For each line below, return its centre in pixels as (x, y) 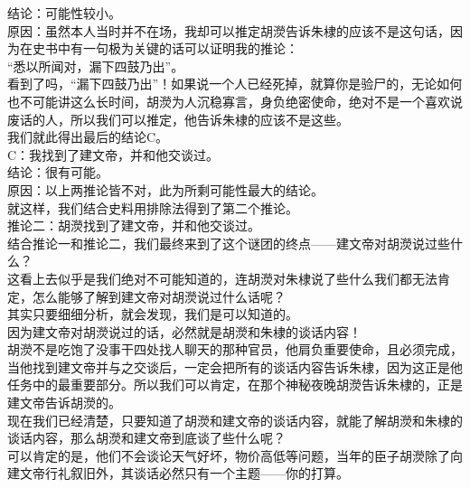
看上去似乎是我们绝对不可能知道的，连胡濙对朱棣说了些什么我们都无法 (228, 278)
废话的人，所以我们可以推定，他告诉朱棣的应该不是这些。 (178, 119)
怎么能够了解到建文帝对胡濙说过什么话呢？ (159, 296)
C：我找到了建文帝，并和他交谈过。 (113, 154)
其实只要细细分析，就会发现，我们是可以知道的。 (153, 314)
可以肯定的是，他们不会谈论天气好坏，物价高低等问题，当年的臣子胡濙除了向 (235, 455)
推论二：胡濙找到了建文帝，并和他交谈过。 (134, 225)
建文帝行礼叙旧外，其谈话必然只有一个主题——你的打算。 (178, 473)
